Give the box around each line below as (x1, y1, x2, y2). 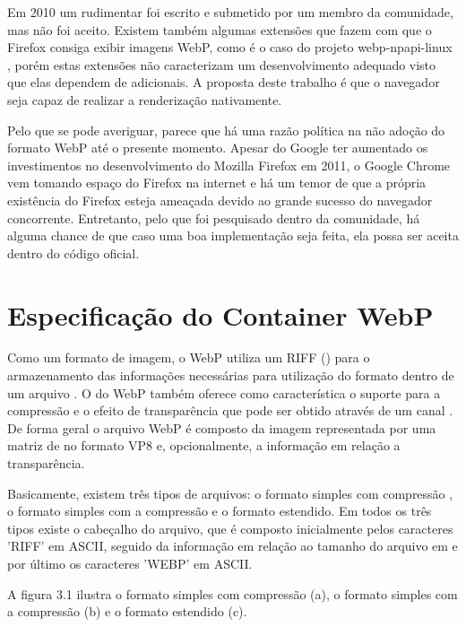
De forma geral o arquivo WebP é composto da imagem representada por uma (7, 418, 436, 437)
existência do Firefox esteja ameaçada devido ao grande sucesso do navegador (7, 190, 433, 209)
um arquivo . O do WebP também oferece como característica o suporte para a (7, 383, 441, 402)
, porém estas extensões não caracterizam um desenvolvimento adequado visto (7, 55, 436, 74)
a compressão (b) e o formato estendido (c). (7, 602, 247, 621)
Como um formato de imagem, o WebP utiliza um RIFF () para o (7, 348, 370, 367)
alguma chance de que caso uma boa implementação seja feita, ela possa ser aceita (7, 226, 459, 245)
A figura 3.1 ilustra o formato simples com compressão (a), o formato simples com (7, 584, 458, 603)
